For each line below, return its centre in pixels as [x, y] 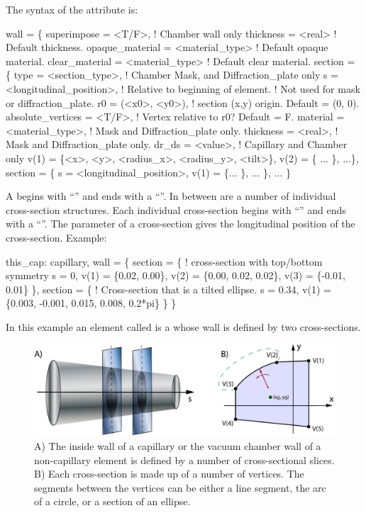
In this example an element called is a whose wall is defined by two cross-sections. [183, 326]
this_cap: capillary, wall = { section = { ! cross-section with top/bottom [164, 261]
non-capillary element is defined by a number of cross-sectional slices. [184, 460]
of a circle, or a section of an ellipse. [112, 501]
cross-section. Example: [56, 237]
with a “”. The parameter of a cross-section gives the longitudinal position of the [181, 224]
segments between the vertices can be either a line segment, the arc [180, 487]
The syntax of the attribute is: [72, 9]
